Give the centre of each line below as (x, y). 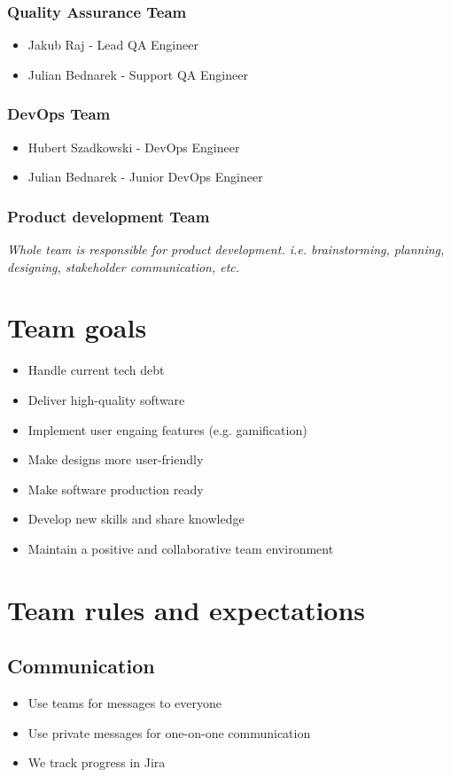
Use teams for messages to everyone (124, 703)
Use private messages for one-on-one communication (169, 732)
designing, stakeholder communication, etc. (124, 266)
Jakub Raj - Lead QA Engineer (113, 45)
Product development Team (109, 216)
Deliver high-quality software (106, 399)
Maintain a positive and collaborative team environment (181, 548)
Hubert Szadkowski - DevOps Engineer (134, 147)
